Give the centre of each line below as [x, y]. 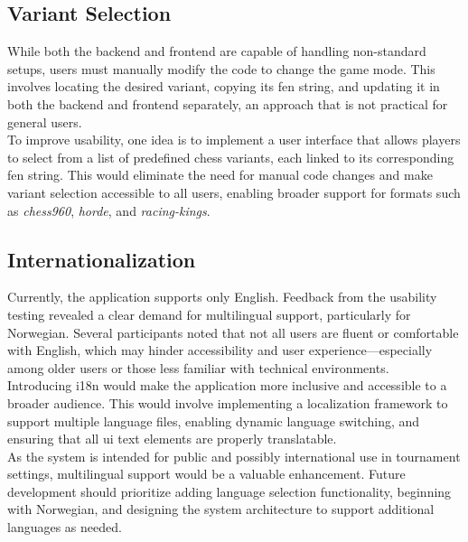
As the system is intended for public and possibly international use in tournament [234, 456]
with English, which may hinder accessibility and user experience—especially [220, 350]
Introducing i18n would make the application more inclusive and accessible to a [227, 385]
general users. [45, 121]
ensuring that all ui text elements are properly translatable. [172, 439]
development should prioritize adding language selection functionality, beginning [229, 491]
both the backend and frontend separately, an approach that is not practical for [228, 103]
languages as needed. [65, 527]
